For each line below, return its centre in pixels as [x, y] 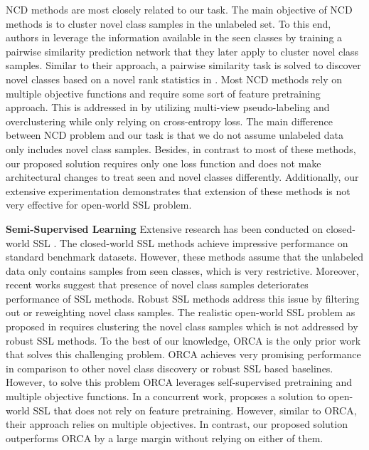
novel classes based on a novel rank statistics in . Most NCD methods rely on [174, 79]
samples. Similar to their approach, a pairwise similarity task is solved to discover [183, 65]
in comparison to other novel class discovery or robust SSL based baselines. [170, 368]
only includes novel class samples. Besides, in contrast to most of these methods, [181, 148]
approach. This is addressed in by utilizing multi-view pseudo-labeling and [168, 107]
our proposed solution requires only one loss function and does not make [164, 163]
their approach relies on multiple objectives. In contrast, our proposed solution [177, 424]
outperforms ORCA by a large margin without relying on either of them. [165, 438]
